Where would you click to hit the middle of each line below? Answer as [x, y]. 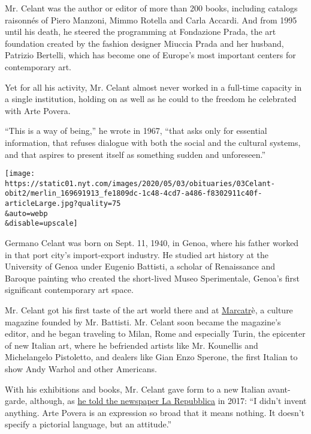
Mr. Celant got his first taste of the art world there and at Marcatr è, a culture [149, 310]
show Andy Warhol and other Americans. [81, 369]
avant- [279, 389]
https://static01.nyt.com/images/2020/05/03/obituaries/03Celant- [140, 183]
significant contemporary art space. [69, 290]
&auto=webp [26, 213]
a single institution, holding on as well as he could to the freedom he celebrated [151, 99]
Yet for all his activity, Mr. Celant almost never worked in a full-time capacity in [153, 87]
